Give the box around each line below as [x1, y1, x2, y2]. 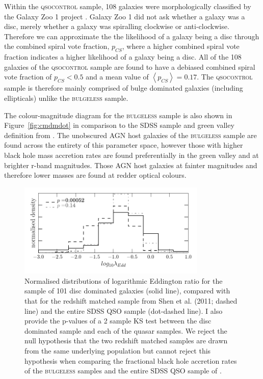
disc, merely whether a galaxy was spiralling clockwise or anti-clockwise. [4, 21, 229, 32]
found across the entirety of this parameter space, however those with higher [4, 140, 243, 150]
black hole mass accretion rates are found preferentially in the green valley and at [4, 149, 259, 160]
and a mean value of [86, 71, 149, 82]
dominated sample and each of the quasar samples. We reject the [24, 325, 227, 336]
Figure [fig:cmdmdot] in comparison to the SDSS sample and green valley [4, 120, 234, 130]
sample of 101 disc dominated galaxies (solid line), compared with [24, 285, 230, 296]
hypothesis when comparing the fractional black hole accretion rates [24, 355, 237, 366]
